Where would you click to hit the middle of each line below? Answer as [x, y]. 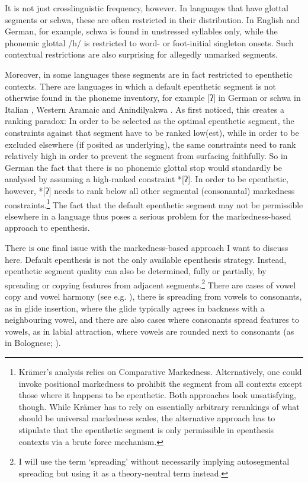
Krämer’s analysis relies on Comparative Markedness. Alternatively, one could [160, 371]
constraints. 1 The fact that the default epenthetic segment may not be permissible [154, 204]
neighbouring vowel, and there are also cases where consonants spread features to [152, 320]
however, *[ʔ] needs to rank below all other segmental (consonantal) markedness [150, 190]
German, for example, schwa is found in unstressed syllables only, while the [141, 31]
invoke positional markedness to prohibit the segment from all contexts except [161, 383]
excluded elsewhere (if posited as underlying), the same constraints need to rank [150, 144]
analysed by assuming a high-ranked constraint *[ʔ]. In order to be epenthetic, [147, 179]
